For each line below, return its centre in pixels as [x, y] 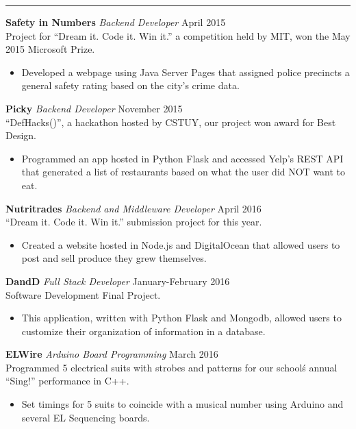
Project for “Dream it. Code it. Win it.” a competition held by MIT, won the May [178, 35]
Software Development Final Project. [83, 294]
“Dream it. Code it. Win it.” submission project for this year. [134, 222]
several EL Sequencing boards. [86, 417]
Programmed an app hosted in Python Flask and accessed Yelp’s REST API [182, 158]
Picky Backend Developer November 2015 [94, 108]
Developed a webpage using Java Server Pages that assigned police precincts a [186, 72]
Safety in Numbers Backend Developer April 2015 [116, 22]
